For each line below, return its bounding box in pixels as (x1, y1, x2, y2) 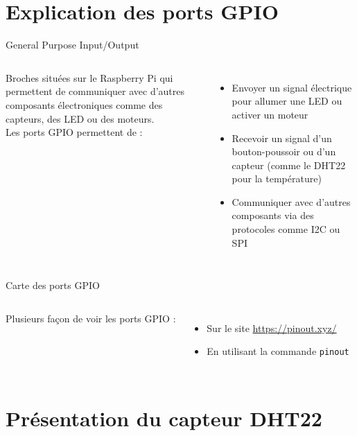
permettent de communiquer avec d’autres (6, 84, 185, 98)
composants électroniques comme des (6, 97, 163, 112)
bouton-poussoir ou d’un (232, 144, 336, 159)
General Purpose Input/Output (6, 37, 139, 52)
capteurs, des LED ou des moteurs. (6, 111, 155, 125)
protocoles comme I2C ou (232, 222, 340, 236)
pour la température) (232, 171, 322, 186)
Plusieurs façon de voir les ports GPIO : (6, 311, 176, 325)
